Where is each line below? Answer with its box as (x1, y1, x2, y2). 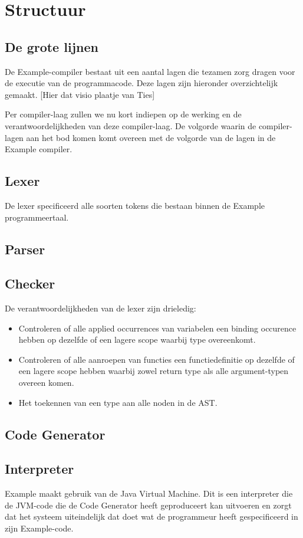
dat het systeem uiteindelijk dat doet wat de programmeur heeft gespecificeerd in (5, 510, 298, 523)
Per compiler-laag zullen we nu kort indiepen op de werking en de (5, 108, 242, 120)
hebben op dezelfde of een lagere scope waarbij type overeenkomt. (18, 333, 256, 346)
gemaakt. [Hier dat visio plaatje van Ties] (5, 88, 155, 100)
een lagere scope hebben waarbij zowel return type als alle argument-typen (18, 365, 289, 377)
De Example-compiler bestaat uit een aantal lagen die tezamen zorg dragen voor (5, 65, 295, 77)
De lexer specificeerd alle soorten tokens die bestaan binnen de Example (5, 199, 265, 211)
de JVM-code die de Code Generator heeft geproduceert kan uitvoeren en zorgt (5, 498, 292, 511)
